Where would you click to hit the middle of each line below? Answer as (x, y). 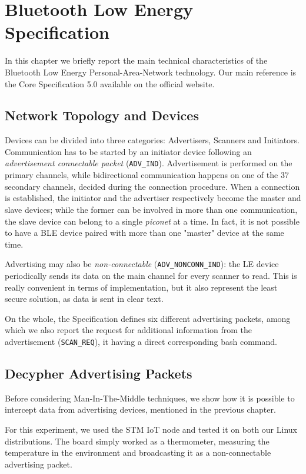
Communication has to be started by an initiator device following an (128, 151)
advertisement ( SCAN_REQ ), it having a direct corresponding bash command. (141, 341)
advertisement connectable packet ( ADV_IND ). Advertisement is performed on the (149, 163)
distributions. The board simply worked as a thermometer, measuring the (137, 441)
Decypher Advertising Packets (99, 373)
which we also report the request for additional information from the (129, 330)
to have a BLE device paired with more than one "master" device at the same (144, 233)
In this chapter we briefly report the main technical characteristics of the (136, 60)
